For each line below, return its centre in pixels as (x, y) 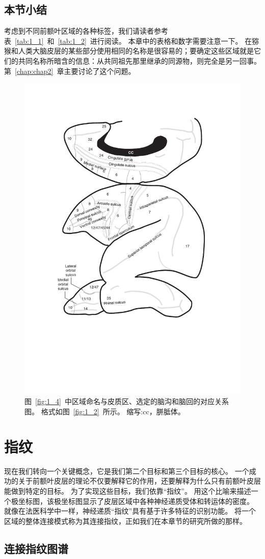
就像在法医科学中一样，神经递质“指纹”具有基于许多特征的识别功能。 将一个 (130, 511)
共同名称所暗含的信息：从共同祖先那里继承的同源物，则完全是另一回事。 (139, 60)
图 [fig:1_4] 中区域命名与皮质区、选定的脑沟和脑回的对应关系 (127, 401)
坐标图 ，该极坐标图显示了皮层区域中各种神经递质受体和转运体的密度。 (136, 501)
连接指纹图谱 (36, 548)
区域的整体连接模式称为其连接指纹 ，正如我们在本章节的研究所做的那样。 (125, 521)
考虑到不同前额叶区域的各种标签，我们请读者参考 (86, 31)
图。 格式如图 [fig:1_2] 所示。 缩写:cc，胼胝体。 (105, 411)
